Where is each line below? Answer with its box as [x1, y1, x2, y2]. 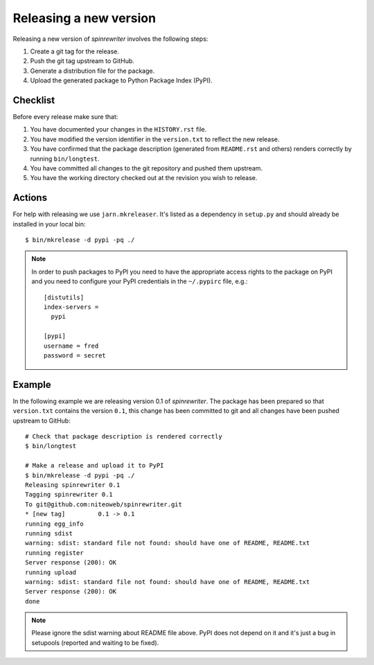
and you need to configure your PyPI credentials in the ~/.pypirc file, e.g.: [31, 277, 249, 285]
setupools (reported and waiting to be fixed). [31, 638, 159, 647]
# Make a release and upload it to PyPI [25, 461, 164, 470]
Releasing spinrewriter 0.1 [25, 481, 121, 488]
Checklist [12, 94, 55, 106]
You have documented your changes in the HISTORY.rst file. [30, 125, 207, 134]
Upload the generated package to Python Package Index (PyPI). [30, 76, 213, 85]
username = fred [44, 342, 99, 350]
